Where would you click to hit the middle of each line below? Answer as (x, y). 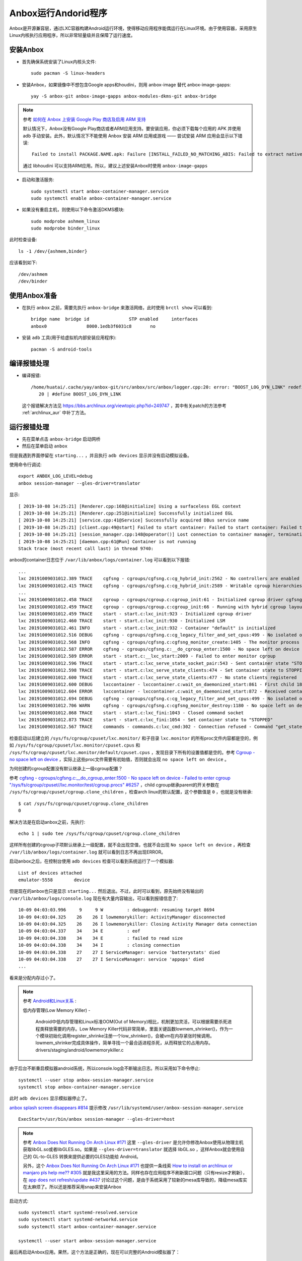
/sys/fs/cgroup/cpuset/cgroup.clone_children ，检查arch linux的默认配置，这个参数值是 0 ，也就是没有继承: (131, 792)
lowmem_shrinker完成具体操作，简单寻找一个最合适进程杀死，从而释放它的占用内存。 (124, 1043)
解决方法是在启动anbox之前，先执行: (47, 822)
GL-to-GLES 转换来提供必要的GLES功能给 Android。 (87, 1156)
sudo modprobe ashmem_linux (65, 221)
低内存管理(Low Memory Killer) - (57, 1010)
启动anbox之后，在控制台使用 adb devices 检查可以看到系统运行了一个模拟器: (92, 861)
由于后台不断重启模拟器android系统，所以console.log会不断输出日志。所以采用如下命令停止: (105, 1068)
